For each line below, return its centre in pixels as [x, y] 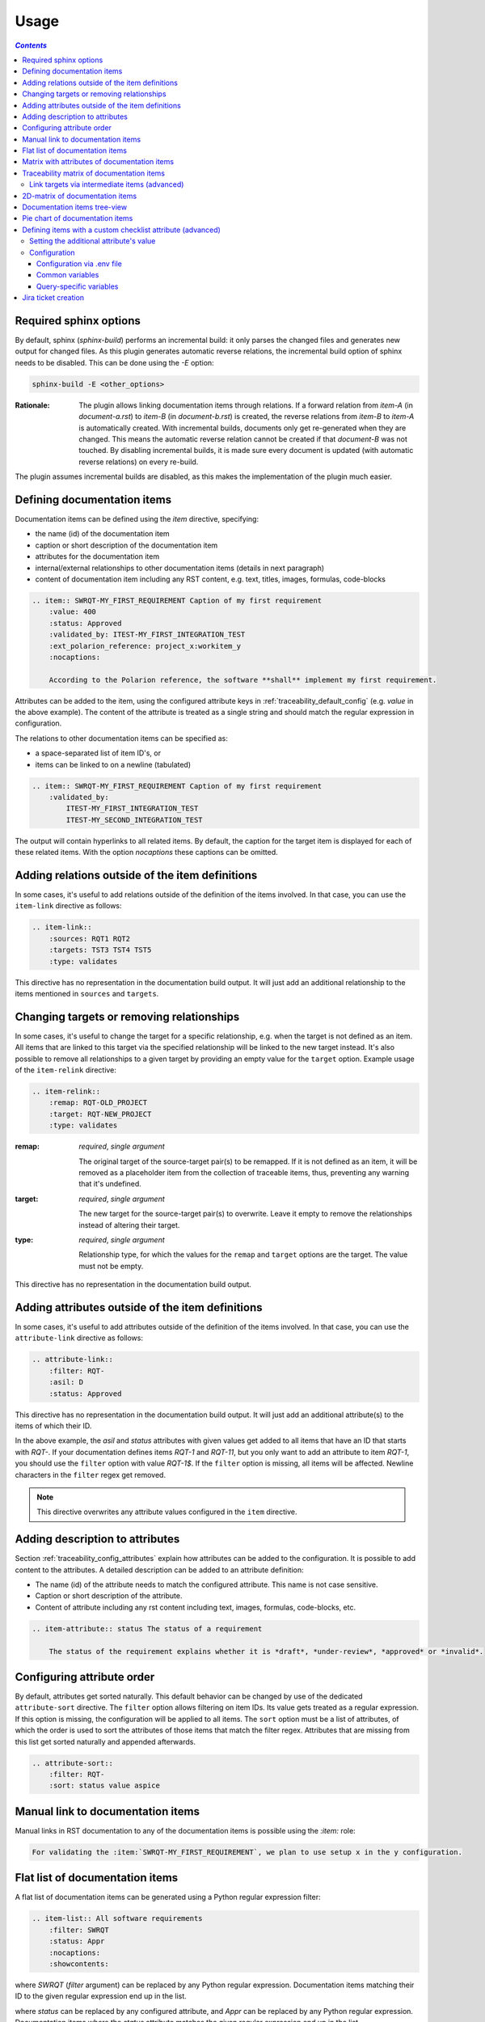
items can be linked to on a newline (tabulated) [113, 764]
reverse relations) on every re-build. [139, 462]
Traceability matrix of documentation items [94, 173]
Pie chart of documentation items [78, 218]
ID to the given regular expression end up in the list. [101, 1996]
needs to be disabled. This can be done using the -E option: [114, 362]
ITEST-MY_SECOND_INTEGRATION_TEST [134, 820]
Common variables [68, 275]
